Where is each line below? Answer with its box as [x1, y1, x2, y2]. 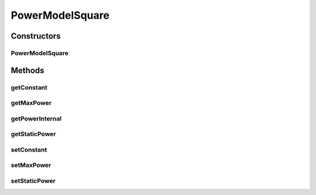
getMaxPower [11, 99, 52, 107]
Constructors [11, 31, 61, 41]
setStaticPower [11, 176, 56, 184]
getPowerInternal [11, 114, 61, 122]
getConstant [11, 83, 48, 91]
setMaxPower [11, 161, 51, 169]
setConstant [11, 145, 47, 153]
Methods [11, 65, 44, 76]
